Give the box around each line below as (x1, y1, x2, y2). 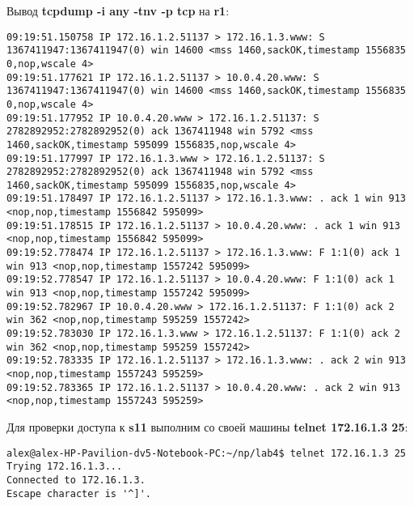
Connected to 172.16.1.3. (6, 474, 146, 486)
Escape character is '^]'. (6, 487, 151, 500)
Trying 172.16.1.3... (6, 461, 123, 473)
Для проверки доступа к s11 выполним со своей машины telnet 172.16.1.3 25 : (6, 418, 408, 435)
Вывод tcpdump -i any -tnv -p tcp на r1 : (6, 2, 230, 19)
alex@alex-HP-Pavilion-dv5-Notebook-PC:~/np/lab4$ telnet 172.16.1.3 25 (6, 447, 406, 459)
